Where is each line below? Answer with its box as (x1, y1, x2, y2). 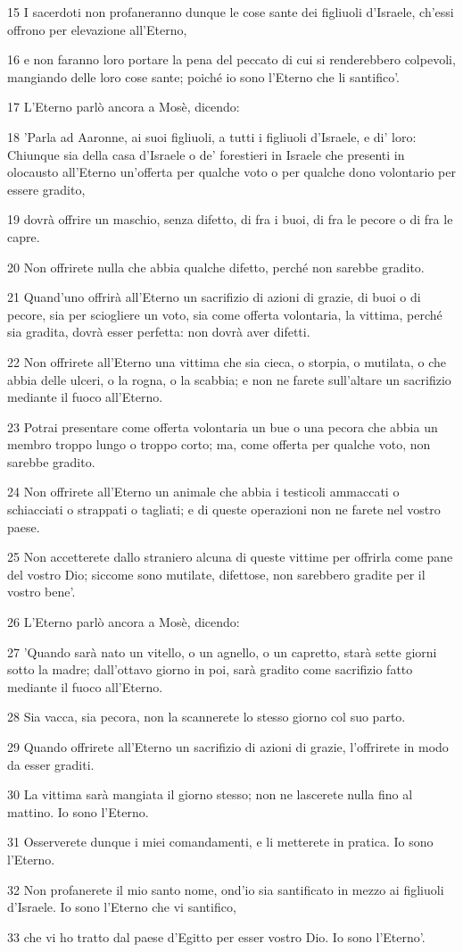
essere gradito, (7, 180, 86, 198)
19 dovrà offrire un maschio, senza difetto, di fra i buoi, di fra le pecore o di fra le (7, 210, 453, 229)
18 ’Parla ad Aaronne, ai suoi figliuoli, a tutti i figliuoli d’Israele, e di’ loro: (7, 127, 417, 146)
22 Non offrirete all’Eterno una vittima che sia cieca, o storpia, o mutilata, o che (7, 352, 447, 371)
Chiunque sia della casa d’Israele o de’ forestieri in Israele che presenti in (7, 145, 405, 163)
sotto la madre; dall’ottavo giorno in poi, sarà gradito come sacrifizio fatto (7, 660, 413, 679)
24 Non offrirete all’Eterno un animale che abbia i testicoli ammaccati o (7, 482, 400, 501)
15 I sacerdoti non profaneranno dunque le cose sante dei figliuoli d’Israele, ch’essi (7, 3, 454, 21)
